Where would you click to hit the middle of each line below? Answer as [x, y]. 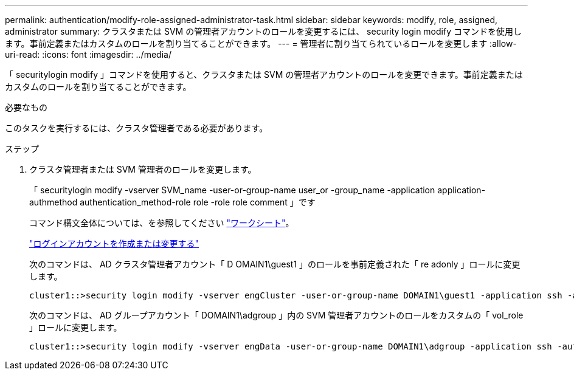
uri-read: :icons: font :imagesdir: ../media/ [88, 54]
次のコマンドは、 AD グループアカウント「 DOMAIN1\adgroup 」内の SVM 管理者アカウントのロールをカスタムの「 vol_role [276, 315]
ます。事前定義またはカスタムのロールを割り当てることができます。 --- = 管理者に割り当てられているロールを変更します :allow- [261, 43]
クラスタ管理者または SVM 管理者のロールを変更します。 [143, 169]
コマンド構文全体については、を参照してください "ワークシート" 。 [162, 223]
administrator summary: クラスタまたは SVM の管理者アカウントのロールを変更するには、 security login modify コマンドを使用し [263, 31]
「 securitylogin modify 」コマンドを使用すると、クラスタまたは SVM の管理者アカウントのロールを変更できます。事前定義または [264, 74]
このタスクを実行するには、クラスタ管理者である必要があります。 [137, 128]
